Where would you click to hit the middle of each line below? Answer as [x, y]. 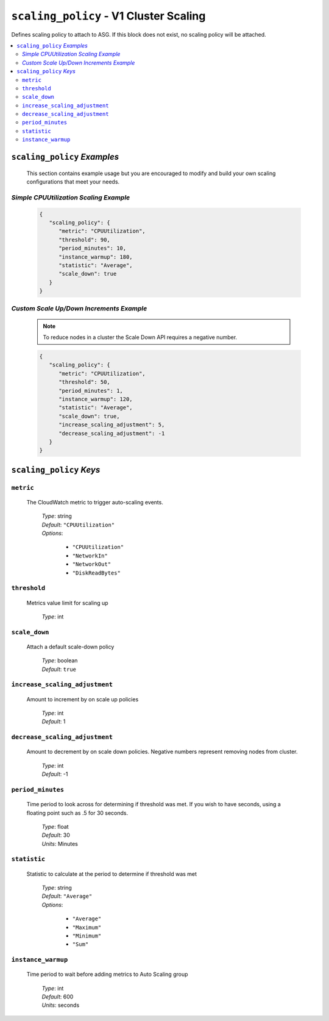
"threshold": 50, [85, 382]
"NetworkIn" [90, 556]
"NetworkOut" [92, 564]
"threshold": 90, [85, 240]
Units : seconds [61, 1005]
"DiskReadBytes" [97, 573]
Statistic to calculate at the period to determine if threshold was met [112, 874]
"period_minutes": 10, [93, 248]
